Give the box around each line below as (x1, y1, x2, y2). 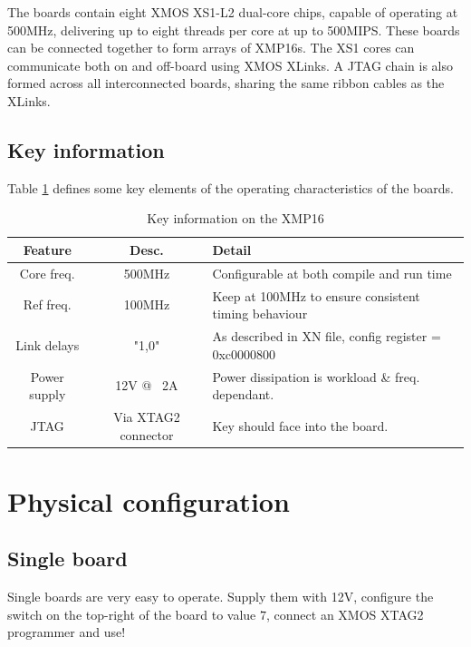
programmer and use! (7, 622, 126, 642)
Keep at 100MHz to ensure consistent (212, 286, 420, 305)
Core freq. (19, 263, 75, 282)
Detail (212, 240, 252, 259)
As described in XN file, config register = (212, 327, 441, 346)
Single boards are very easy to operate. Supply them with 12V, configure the (7, 587, 434, 606)
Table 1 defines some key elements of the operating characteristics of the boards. (7, 178, 454, 197)
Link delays (15, 335, 80, 354)
